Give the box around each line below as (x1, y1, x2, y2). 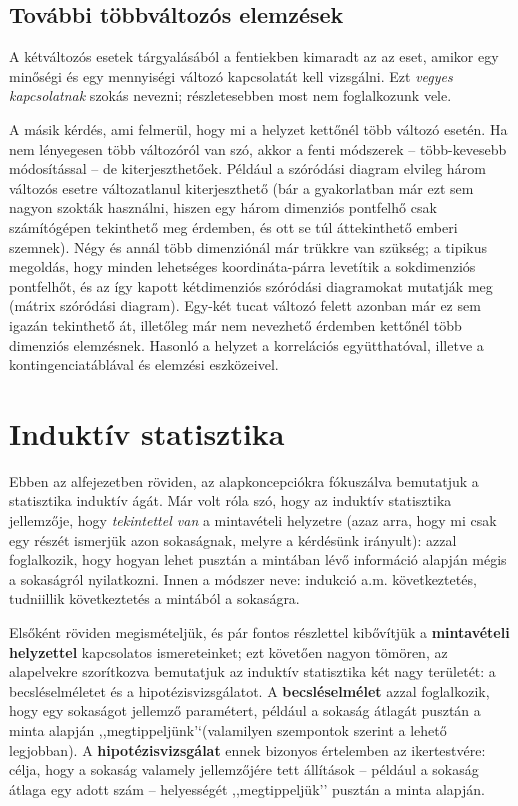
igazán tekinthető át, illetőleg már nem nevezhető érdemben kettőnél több (9, 314, 462, 335)
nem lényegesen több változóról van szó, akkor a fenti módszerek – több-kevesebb (9, 138, 507, 159)
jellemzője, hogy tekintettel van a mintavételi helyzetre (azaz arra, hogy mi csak (9, 510, 497, 531)
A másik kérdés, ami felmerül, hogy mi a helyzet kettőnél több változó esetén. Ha (9, 118, 508, 139)
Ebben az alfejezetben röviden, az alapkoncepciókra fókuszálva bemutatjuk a (9, 470, 479, 491)
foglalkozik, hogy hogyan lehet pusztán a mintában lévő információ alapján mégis (9, 549, 507, 570)
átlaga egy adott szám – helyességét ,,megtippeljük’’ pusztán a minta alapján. (9, 778, 485, 799)
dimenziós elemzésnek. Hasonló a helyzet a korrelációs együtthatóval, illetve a (9, 334, 484, 355)
